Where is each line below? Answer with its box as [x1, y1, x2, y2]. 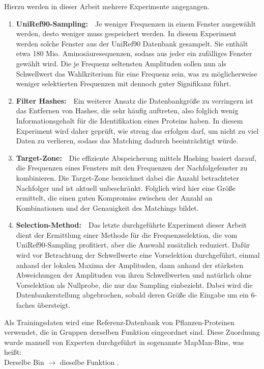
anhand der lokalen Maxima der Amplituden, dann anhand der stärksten [16, 259, 244, 270]
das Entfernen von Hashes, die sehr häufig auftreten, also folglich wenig [16, 105, 239, 116]
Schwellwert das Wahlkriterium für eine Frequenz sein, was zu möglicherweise [16, 68, 257, 79]
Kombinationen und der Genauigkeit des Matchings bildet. [16, 202, 199, 213]
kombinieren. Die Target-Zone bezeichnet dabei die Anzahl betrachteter [16, 172, 240, 183]
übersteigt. [37, 300, 71, 310]
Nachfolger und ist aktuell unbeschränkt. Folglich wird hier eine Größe [16, 182, 236, 193]
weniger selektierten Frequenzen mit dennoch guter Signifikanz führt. [16, 78, 231, 89]
